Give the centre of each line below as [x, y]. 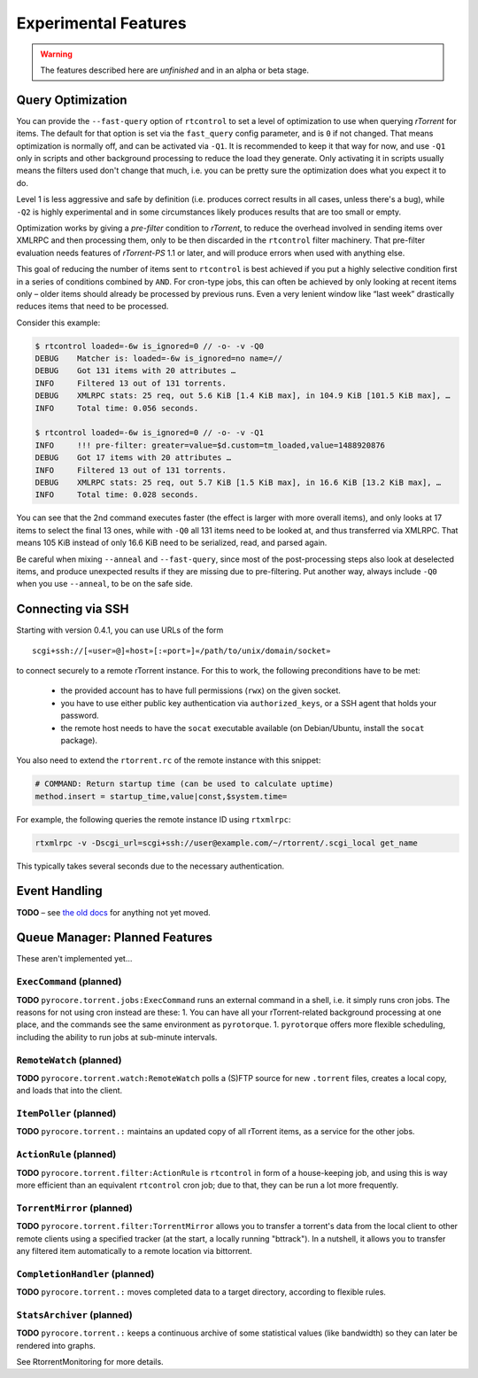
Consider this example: [58, 323]
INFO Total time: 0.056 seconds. [117, 408]
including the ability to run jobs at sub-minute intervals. [117, 1037]
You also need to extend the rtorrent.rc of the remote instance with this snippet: [169, 760]
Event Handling [60, 891]
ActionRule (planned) [66, 1155]
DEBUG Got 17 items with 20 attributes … [133, 458]
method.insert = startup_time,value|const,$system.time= [161, 796]
